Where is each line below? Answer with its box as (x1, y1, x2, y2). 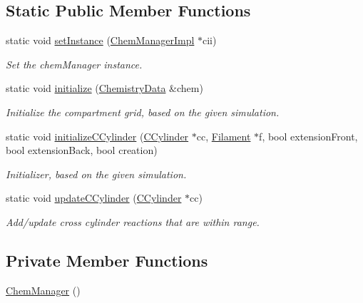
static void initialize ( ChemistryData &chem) (6, 81, 203, 96)
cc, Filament (196, 128, 251, 143)
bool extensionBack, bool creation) (6, 143, 158, 158)
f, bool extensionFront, (259, 128, 358, 143)
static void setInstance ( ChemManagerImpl (6, 33, 195, 48)
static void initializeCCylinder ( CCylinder (6, 128, 189, 143)
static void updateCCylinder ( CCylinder (6, 190, 182, 205)
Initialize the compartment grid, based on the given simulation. (6, 104, 280, 119)
